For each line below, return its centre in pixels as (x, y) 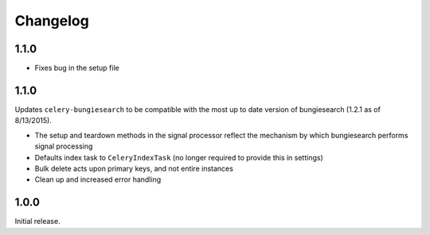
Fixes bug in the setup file (77, 68)
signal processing (64, 146)
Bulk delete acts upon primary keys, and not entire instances (134, 168)
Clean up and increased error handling (98, 179)
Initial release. (37, 222)
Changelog (52, 21)
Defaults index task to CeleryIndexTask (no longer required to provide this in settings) (179, 157)
